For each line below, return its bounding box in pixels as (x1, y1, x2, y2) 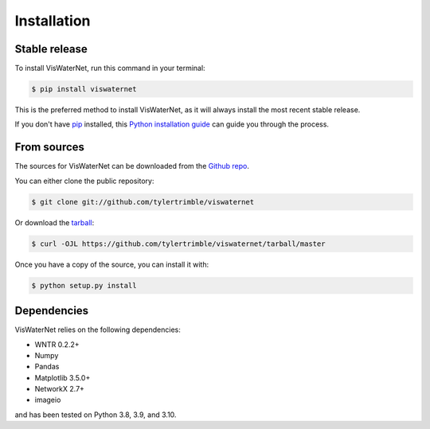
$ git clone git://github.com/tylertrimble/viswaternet (31, 197, 255, 206)
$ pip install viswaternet (31, 84, 137, 94)
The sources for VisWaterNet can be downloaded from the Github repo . (14, 162, 250, 171)
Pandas (34, 362, 60, 372)
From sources (14, 140, 85, 154)
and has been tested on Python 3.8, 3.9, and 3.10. (14, 410, 177, 419)
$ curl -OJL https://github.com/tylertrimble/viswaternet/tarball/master (31, 239, 326, 248)
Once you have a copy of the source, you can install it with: (14, 259, 209, 269)
